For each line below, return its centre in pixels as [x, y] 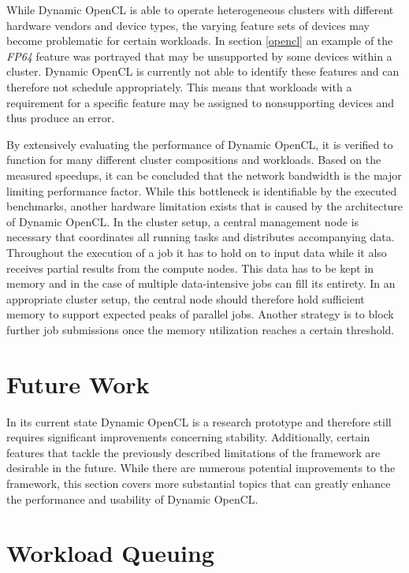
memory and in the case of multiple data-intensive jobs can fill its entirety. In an [201, 283]
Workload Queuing [110, 553]
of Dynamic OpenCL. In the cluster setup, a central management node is [183, 221]
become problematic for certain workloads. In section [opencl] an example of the [200, 41]
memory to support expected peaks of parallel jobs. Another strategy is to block [200, 314]
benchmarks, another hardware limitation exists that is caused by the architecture [205, 206]
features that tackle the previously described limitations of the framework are [193, 452]
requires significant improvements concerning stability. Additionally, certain [188, 437]
